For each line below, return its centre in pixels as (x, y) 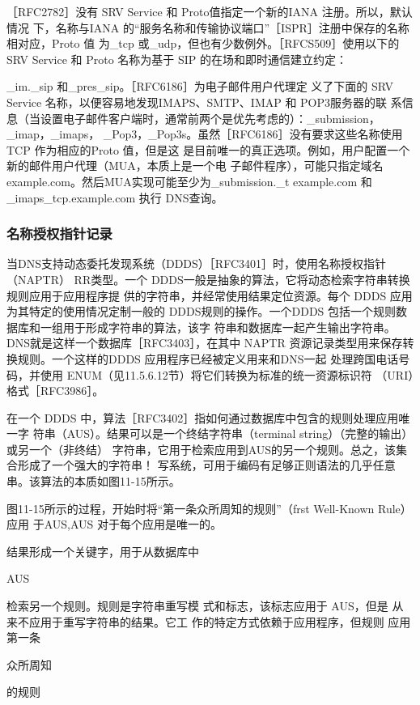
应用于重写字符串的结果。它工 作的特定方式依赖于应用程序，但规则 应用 (220, 621)
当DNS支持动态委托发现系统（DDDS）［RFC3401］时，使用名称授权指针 (197, 263)
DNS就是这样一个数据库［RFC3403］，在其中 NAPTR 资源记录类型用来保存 (205, 343)
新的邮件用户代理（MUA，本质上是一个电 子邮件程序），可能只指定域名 (195, 166)
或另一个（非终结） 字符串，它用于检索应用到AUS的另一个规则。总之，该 (202, 449)
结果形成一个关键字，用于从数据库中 (103, 551)
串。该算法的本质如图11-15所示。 (93, 481)
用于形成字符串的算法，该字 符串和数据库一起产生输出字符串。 (229, 327)
